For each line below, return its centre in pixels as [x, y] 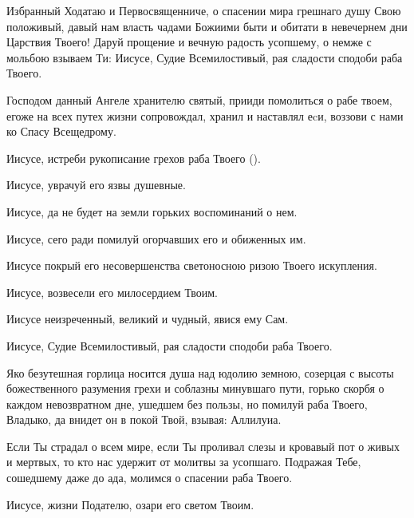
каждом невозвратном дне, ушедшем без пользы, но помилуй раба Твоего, [187, 403]
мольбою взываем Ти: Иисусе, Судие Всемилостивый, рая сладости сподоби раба [205, 57]
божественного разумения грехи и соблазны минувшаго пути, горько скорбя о [195, 388]
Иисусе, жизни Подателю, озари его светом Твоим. [130, 504]
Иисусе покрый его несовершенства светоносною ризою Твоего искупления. [192, 265]
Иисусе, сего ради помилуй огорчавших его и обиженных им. [156, 238]
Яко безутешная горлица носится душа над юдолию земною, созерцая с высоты [200, 372]
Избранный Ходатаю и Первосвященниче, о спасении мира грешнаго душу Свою [204, 10]
